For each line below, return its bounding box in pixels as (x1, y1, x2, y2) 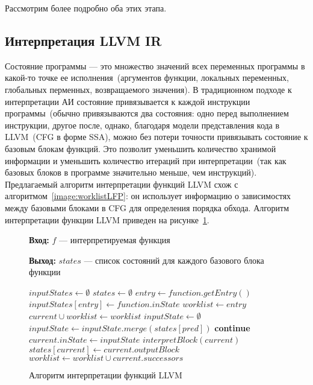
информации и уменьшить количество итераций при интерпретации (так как (5, 154, 287, 167)
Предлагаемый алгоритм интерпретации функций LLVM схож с (5, 177, 238, 190)
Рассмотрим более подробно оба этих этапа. (5, 2, 167, 14)
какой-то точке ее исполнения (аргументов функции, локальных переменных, (5, 71, 289, 84)
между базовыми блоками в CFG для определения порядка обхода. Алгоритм (5, 201, 290, 214)
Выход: (29, 253, 56, 266)
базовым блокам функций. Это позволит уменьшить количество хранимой (5, 142, 276, 154)
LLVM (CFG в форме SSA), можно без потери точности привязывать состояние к (5, 130, 308, 143)
